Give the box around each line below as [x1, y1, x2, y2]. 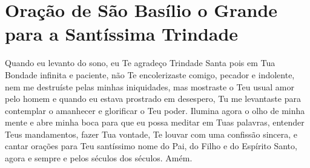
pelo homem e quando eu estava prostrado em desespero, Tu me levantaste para [5, 92, 301, 105]
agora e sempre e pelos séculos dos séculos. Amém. [5, 152, 193, 164]
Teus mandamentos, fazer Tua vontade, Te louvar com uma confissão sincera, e [5, 127, 298, 140]
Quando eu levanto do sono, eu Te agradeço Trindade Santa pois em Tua [5, 56, 275, 69]
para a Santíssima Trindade [5, 21, 239, 46]
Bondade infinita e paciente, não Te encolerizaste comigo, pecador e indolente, [5, 68, 295, 81]
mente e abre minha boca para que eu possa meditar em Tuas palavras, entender [5, 116, 305, 129]
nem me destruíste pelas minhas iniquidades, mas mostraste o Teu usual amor [5, 80, 294, 93]
